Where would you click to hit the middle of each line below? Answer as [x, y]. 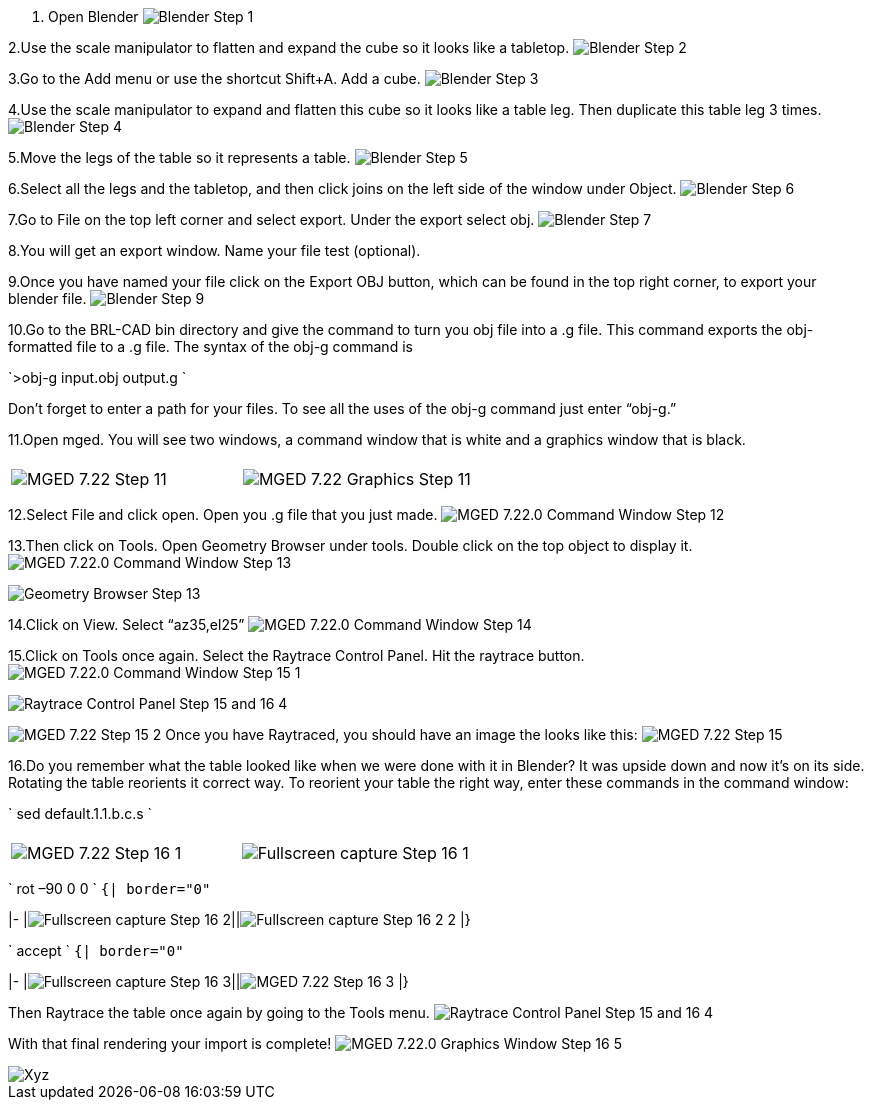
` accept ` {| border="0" [96, 950]
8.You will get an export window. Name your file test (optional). [214, 250]
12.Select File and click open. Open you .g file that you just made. [223, 514]
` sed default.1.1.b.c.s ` [80, 813]
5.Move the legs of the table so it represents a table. [179, 157]
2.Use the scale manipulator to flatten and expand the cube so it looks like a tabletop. [289, 47]
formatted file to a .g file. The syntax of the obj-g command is [210, 346]
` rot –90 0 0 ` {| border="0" [109, 888]
